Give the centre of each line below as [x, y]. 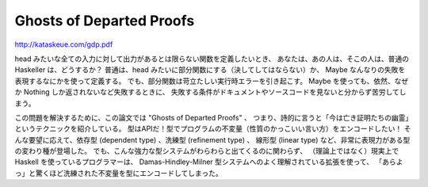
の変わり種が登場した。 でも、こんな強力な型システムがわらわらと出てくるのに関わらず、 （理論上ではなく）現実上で [207, 151]
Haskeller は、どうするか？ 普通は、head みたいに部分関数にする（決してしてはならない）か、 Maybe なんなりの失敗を [210, 70]
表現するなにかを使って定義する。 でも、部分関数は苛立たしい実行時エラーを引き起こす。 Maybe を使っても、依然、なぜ [212, 81]
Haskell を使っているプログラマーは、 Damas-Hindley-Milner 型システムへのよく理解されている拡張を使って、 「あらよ [209, 162]
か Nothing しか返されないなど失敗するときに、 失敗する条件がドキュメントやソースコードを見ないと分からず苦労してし [211, 92]
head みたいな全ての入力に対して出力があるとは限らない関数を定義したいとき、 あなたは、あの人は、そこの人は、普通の [212, 59]
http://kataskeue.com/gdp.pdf [64, 44]
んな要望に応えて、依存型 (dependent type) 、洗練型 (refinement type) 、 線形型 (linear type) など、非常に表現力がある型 [212, 139]
